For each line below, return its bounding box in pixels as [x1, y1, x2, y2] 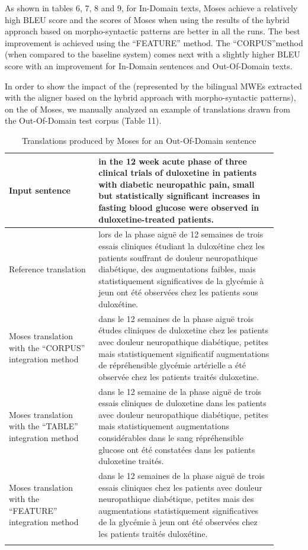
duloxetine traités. [98, 455, 164, 467]
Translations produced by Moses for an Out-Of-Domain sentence [22, 134, 256, 146]
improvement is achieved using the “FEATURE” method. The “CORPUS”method [5, 36, 303, 49]
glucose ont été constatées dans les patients [98, 443, 255, 455]
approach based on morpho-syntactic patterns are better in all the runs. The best [5, 25, 300, 37]
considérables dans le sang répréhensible [98, 431, 243, 443]
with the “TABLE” [9, 420, 78, 432]
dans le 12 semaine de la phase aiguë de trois [98, 385, 262, 397]
